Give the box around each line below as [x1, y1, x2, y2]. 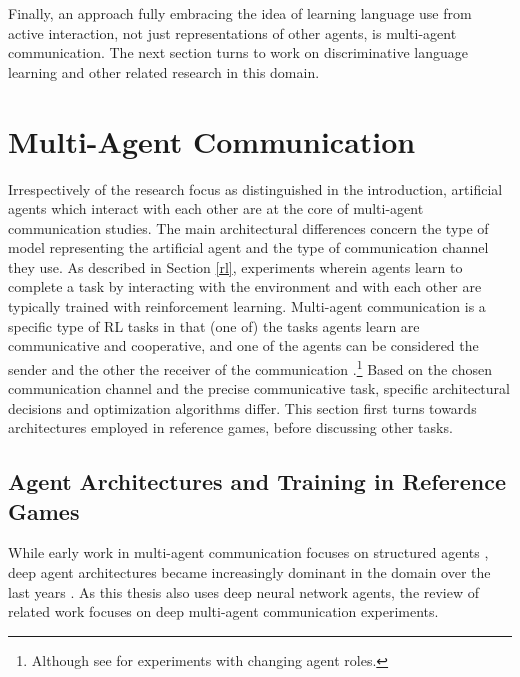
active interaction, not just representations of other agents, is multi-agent [8, 22, 457, 43]
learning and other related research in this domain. [8, 61, 320, 82]
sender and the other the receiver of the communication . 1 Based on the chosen [8, 355, 492, 379]
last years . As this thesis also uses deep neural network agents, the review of [8, 581, 480, 602]
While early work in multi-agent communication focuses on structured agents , [8, 542, 489, 563]
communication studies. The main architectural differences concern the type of [8, 217, 489, 238]
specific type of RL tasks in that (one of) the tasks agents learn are [8, 315, 420, 336]
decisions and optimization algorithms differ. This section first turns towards [8, 397, 477, 418]
